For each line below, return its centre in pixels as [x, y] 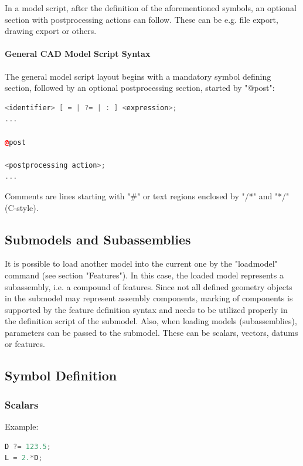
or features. [25, 344]
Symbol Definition [61, 375]
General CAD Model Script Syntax [78, 54]
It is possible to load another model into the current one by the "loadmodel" [141, 263]
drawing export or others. [51, 31]
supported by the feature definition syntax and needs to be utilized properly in [146, 309]
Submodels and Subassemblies [98, 239]
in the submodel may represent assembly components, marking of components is [149, 298]
